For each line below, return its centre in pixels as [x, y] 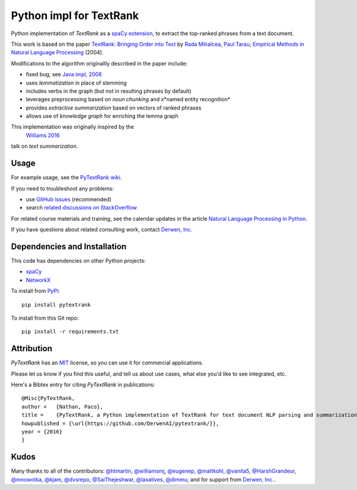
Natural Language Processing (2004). [57, 52]
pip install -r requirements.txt [70, 332]
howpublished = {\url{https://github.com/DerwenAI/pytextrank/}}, [120, 423]
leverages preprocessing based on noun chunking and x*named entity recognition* [128, 99]
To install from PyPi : [35, 291]
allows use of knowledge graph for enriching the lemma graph [102, 116]
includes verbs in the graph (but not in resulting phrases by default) [109, 91]
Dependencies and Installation [69, 246]
